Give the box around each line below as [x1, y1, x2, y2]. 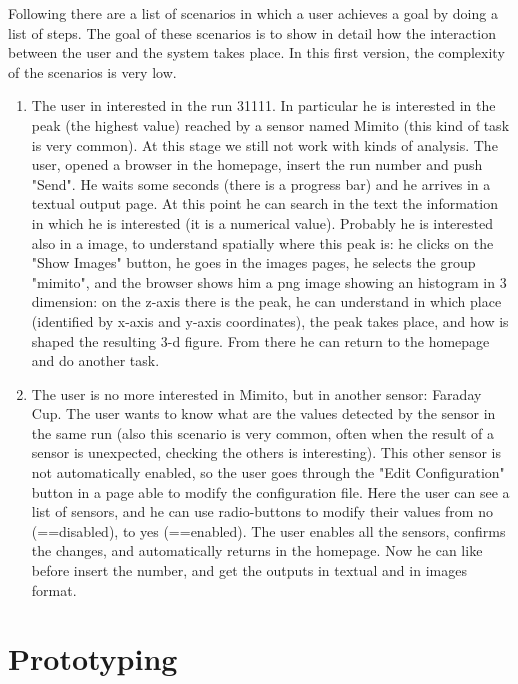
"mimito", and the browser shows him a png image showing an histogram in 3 [31, 271, 507, 292]
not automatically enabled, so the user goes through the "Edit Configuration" [31, 462, 505, 483]
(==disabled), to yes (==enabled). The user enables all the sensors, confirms [31, 520, 506, 541]
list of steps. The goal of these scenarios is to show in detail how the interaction [8, 22, 496, 43]
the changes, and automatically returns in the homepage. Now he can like [31, 540, 483, 561]
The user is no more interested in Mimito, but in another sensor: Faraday [31, 383, 482, 404]
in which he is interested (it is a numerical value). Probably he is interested [31, 212, 493, 233]
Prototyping [8, 638, 178, 679]
